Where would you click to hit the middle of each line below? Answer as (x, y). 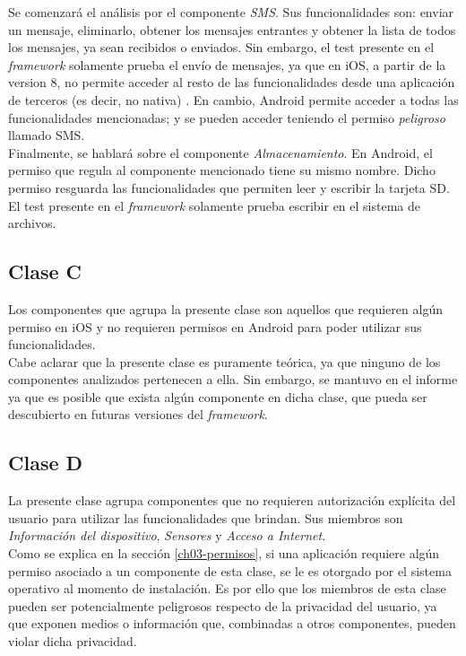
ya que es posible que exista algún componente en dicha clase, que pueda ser (218, 396)
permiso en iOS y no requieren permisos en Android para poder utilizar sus (215, 326)
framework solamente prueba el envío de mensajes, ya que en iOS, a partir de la (227, 64)
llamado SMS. (47, 135)
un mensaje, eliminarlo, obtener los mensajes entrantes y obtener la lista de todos (232, 29)
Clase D (46, 463)
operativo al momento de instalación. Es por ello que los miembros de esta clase (227, 588)
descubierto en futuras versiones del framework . (138, 414)
